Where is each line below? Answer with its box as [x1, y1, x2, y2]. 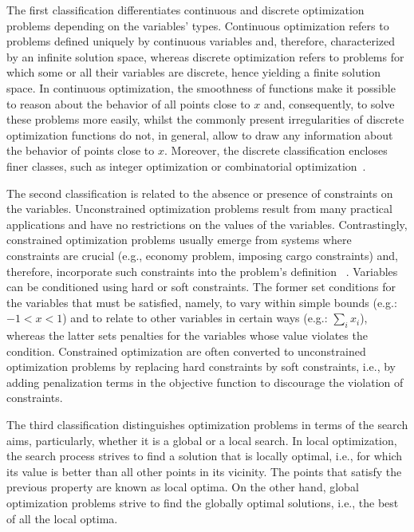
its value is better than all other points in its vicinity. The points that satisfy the [6, 463, 402, 479]
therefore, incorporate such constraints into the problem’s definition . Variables [6, 262, 398, 279]
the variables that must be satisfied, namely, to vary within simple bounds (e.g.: [6, 294, 397, 310]
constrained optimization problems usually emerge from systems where [6, 231, 352, 248]
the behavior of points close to [6, 142, 155, 159]
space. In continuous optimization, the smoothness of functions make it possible [6, 79, 396, 96]
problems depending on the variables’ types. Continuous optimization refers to [6, 17, 389, 33]
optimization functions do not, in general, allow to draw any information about [6, 126, 393, 143]
